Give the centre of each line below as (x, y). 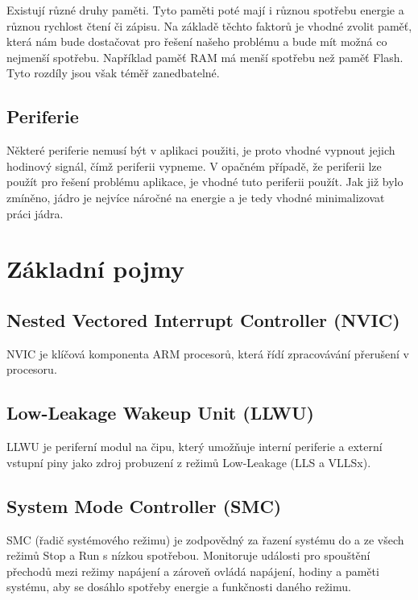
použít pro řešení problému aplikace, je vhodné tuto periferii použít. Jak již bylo (205, 182)
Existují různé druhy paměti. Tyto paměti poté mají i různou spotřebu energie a (205, 10)
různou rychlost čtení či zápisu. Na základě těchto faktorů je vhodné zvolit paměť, (209, 25)
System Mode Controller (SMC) (144, 505)
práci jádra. (35, 213)
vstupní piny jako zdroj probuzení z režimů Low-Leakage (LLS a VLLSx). (189, 462)
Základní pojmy (95, 269)
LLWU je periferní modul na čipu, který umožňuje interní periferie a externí (195, 447)
